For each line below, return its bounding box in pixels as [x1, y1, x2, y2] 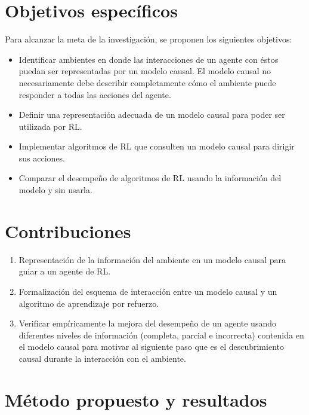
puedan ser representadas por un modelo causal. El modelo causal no [18, 65, 271, 77]
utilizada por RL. [18, 120, 82, 132]
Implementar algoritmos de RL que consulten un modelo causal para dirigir [18, 140, 295, 152]
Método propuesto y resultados [5, 387, 267, 411]
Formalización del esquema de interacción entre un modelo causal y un [18, 285, 277, 297]
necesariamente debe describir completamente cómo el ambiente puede [18, 76, 276, 89]
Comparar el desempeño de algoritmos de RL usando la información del [18, 172, 282, 184]
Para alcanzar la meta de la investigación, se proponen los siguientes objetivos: [5, 33, 292, 45]
